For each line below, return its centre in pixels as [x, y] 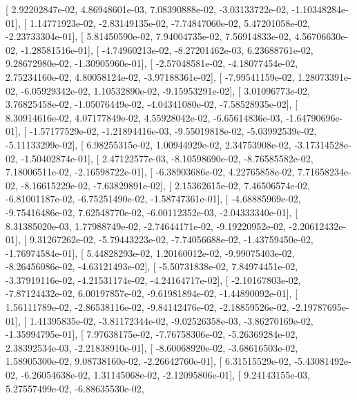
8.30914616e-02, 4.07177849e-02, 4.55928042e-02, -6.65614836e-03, [144, 117]
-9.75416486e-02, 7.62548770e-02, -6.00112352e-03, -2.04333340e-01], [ [152, 212]
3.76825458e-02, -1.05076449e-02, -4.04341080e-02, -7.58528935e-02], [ [152, 104]
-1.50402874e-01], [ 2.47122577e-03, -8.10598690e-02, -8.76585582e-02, [167, 158]
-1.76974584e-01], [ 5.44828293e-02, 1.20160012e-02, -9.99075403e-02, [150, 253]
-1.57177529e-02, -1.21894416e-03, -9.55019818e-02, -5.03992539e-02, [173, 131]
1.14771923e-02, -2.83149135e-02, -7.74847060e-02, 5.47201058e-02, [170, 22]
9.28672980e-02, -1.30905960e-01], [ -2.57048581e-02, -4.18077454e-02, [152, 63]
